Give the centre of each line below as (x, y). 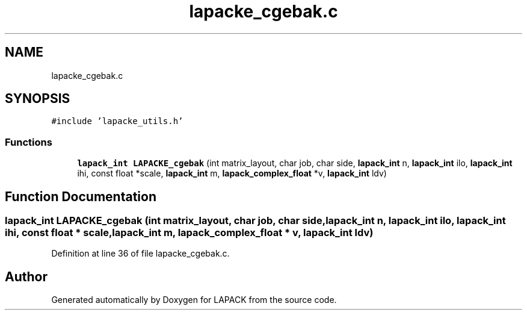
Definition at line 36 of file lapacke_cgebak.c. (140, 254)
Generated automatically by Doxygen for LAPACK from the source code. (194, 300)
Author (26, 276)
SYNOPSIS (38, 99)
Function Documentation (81, 196)
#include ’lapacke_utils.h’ (117, 121)
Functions (29, 142)
